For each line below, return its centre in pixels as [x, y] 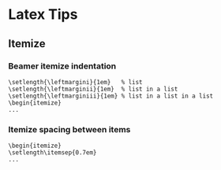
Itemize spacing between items [69, 129]
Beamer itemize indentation [62, 66]
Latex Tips [43, 15]
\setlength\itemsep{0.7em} [52, 153]
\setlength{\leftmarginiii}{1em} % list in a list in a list [111, 96]
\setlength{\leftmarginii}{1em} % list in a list [93, 89]
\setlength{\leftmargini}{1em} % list [76, 82]
